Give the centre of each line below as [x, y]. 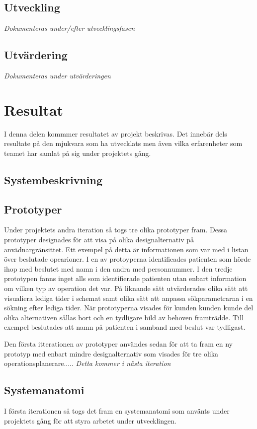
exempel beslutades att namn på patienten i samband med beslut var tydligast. [125, 327]
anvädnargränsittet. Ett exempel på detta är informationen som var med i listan [126, 249]
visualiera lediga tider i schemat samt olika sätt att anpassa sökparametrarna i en [128, 298]
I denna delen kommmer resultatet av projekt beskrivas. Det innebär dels [116, 133]
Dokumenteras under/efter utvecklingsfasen [70, 28]
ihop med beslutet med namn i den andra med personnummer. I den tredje [118, 268]
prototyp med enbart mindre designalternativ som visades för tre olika [111, 353]
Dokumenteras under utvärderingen [57, 75]
